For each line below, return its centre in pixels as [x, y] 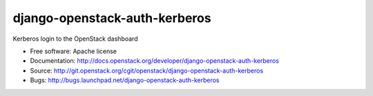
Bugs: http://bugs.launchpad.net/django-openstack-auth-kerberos [125, 80]
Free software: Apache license [74, 51]
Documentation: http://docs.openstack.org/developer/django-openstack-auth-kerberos [155, 61]
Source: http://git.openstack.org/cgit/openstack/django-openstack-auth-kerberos [147, 70]
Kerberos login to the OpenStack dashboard [75, 39]
